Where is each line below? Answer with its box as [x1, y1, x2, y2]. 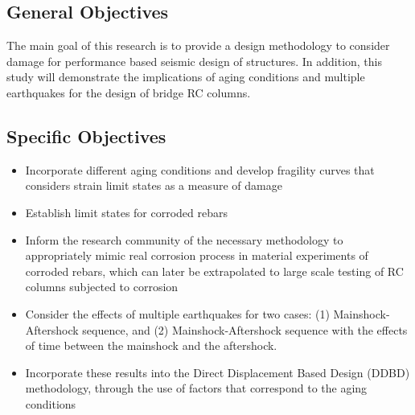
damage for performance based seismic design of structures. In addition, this [6, 52, 383, 69]
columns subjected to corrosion [25, 278, 179, 295]
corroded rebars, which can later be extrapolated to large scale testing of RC [25, 262, 404, 279]
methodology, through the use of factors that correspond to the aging [25, 380, 368, 397]
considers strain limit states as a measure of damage [25, 177, 282, 194]
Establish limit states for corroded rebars [25, 203, 228, 220]
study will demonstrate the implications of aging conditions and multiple [6, 68, 365, 85]
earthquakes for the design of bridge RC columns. [6, 84, 251, 101]
